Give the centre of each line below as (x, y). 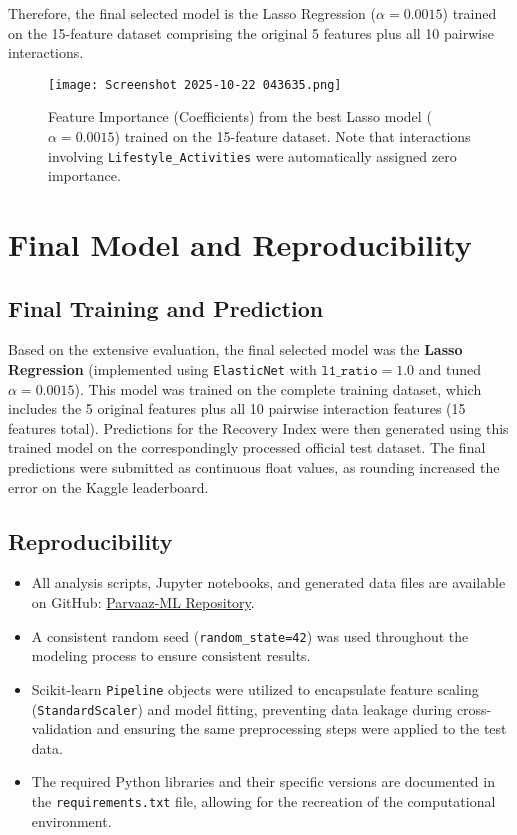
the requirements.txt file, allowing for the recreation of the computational (263, 801)
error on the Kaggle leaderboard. (108, 486)
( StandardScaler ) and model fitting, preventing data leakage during (242, 708)
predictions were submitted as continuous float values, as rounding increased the (254, 467)
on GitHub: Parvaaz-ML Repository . (143, 602)
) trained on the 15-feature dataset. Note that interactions (292, 136)
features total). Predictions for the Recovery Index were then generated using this (258, 427)
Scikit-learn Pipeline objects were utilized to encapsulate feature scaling (255, 688)
